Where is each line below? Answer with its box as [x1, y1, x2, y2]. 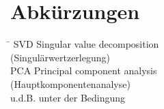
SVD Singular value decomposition [13, 37, 159, 51]
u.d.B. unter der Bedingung [10, 90, 126, 104]
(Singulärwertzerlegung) [10, 50, 110, 64]
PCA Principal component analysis [10, 63, 157, 78]
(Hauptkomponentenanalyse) [10, 76, 131, 91]
